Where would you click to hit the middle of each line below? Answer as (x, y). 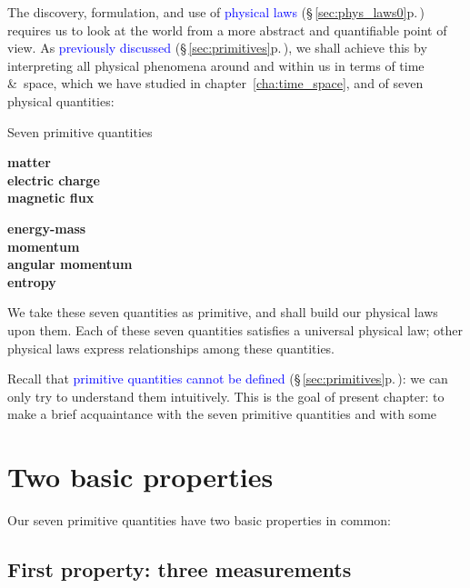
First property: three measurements (180, 568)
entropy (32, 281)
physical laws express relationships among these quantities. (171, 348)
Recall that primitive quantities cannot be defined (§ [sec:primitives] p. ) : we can (228, 379)
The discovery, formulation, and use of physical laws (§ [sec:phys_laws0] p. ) (216, 12)
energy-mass (47, 228)
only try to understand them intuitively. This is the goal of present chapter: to (226, 396)
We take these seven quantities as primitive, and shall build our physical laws (223, 312)
